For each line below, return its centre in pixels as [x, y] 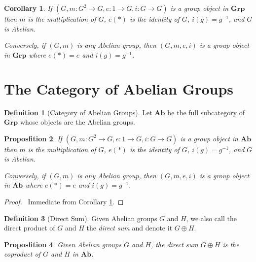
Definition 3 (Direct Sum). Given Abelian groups [81, 218]
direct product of [30, 228]
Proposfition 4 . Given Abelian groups [63, 244]
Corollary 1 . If [28, 8]
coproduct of [22, 254]
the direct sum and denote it [129, 228]
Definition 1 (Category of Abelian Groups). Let [78, 112]
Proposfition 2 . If [33, 138]
